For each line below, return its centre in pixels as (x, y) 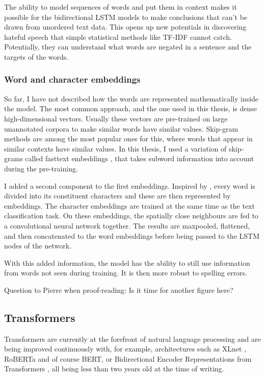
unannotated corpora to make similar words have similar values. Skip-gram (121, 128)
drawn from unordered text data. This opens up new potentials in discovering (125, 27)
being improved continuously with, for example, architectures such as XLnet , (125, 349)
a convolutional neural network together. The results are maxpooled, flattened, (127, 225)
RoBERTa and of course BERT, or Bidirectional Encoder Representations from (128, 358)
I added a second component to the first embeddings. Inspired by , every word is (130, 185)
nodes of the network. (38, 246)
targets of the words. (36, 56)
